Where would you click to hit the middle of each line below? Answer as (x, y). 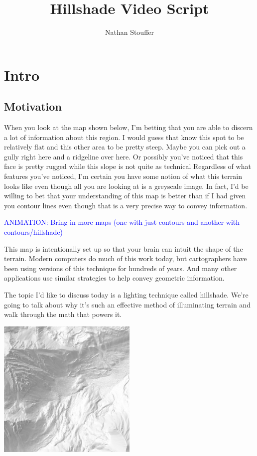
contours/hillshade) (34, 232)
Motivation (33, 106)
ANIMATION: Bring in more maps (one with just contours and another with (122, 222)
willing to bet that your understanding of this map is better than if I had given (125, 196)
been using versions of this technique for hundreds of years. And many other (121, 268)
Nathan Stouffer (129, 32)
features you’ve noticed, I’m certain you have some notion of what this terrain (123, 176)
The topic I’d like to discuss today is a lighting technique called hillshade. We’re (126, 295)
